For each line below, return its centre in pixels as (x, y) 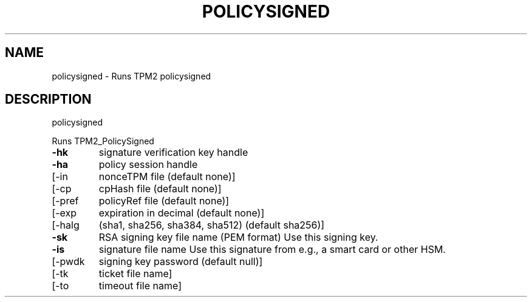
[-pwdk (68, 262)
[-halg (66, 225)
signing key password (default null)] (181, 262)
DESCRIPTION (48, 99)
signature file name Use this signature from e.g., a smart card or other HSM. (272, 250)
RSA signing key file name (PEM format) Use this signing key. (238, 237)
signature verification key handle (173, 153)
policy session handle (148, 165)
